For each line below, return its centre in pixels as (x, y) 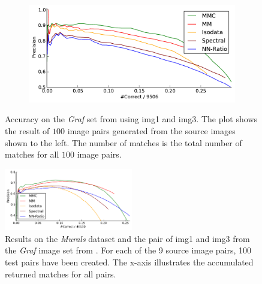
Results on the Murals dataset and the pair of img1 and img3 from (127, 238)
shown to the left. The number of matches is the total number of (124, 142)
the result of (27, 131)
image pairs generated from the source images (151, 131)
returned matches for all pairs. (61, 274)
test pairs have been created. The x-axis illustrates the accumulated (129, 262)
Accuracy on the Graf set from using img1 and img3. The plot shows (131, 119)
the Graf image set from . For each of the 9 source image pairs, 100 (128, 250)
